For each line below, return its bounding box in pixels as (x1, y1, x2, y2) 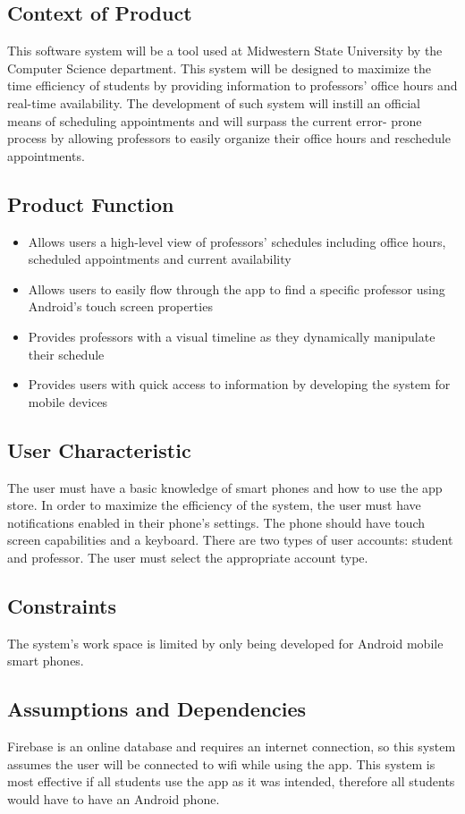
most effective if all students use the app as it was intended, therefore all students (7, 772, 455, 791)
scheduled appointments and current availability (28, 250, 292, 268)
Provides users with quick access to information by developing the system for (28, 375, 451, 394)
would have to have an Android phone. (7, 789, 220, 808)
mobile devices (28, 392, 108, 411)
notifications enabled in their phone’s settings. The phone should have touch (7, 513, 426, 531)
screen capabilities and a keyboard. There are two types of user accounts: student (7, 530, 453, 549)
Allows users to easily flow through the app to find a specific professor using (28, 279, 445, 298)
